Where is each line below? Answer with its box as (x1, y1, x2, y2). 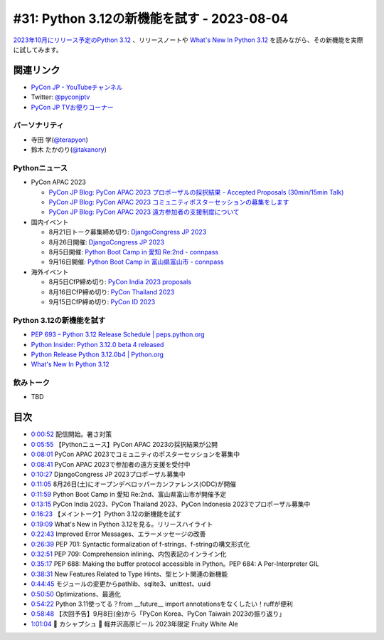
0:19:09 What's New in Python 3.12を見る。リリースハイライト (31, 520, 213, 528)
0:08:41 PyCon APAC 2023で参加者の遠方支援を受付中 (31, 460, 191, 468)
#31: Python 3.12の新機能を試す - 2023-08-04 (13, 11, 289, 26)
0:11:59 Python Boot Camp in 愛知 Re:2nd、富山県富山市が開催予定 (31, 490, 227, 498)
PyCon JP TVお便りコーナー (31, 103, 114, 111)
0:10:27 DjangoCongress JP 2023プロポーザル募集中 (31, 470, 186, 478)
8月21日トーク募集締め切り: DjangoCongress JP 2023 (48, 228, 207, 237)
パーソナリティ (13, 120, 64, 130)
